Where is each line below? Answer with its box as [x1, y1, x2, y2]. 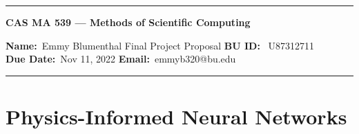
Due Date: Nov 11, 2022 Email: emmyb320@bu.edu [6, 52, 236, 66]
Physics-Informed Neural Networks [6, 102, 347, 130]
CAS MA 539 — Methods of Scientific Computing [6, 15, 251, 29]
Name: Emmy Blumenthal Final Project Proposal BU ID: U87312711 [6, 38, 315, 52]
